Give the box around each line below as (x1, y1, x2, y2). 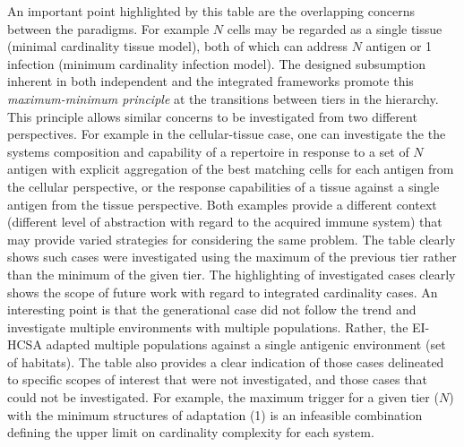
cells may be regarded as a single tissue (227, 19, 443, 38)
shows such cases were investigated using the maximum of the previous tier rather (7, 247, 457, 266)
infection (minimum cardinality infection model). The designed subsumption (7, 54, 425, 73)
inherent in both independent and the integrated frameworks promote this (7, 72, 414, 90)
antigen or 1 (365, 37, 433, 56)
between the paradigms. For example (7, 19, 210, 38)
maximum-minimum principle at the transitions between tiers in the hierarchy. (7, 89, 439, 107)
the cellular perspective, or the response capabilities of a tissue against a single (7, 176, 440, 195)
